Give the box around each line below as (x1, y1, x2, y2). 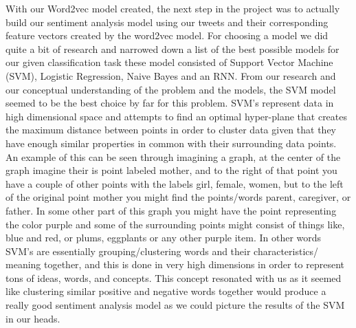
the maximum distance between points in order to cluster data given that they (5, 122, 336, 137)
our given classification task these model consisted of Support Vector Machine (5, 55, 333, 69)
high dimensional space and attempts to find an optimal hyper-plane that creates (5, 109, 348, 123)
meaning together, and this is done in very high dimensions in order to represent (5, 257, 344, 272)
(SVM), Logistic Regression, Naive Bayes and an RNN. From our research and (5, 68, 336, 83)
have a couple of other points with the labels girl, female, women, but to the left (5, 176, 344, 190)
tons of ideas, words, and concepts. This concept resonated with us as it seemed (5, 270, 342, 285)
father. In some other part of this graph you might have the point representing (5, 203, 337, 217)
